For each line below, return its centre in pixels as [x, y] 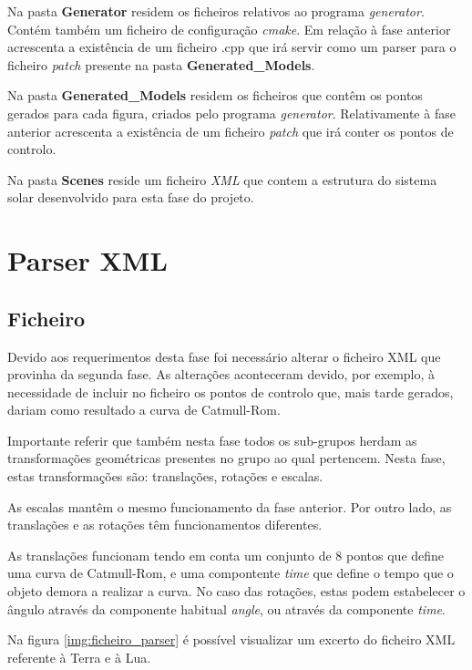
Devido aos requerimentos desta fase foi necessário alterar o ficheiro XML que [224, 356]
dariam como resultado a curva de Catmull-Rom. [144, 410]
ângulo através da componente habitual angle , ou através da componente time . [226, 608]
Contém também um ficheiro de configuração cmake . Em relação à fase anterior [229, 29]
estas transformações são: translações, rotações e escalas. [165, 476]
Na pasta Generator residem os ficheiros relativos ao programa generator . [216, 11]
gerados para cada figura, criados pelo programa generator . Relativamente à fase [231, 113]
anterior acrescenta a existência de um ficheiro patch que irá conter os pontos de [231, 131]
